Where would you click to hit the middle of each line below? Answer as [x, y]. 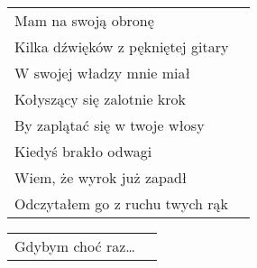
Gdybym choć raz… [75, 246]
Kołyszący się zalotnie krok [101, 99]
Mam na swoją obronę [84, 20]
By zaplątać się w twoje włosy [110, 125]
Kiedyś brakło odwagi [83, 151]
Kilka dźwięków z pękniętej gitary [122, 46]
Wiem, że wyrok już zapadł [101, 177]
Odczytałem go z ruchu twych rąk [121, 203]
